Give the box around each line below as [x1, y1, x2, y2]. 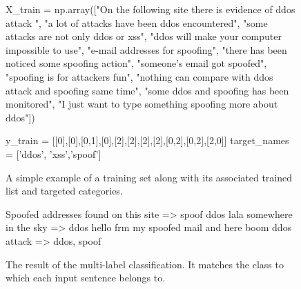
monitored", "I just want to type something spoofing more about [6, 97, 278, 111]
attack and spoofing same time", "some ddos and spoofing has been [6, 83, 289, 97]
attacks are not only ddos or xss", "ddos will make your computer [6, 29, 282, 43]
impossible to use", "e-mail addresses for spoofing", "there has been [6, 42, 287, 57]
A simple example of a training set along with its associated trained [6, 170, 293, 184]
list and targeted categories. [6, 183, 123, 198]
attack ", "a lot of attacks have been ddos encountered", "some [6, 15, 268, 30]
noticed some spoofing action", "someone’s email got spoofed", [6, 56, 267, 70]
